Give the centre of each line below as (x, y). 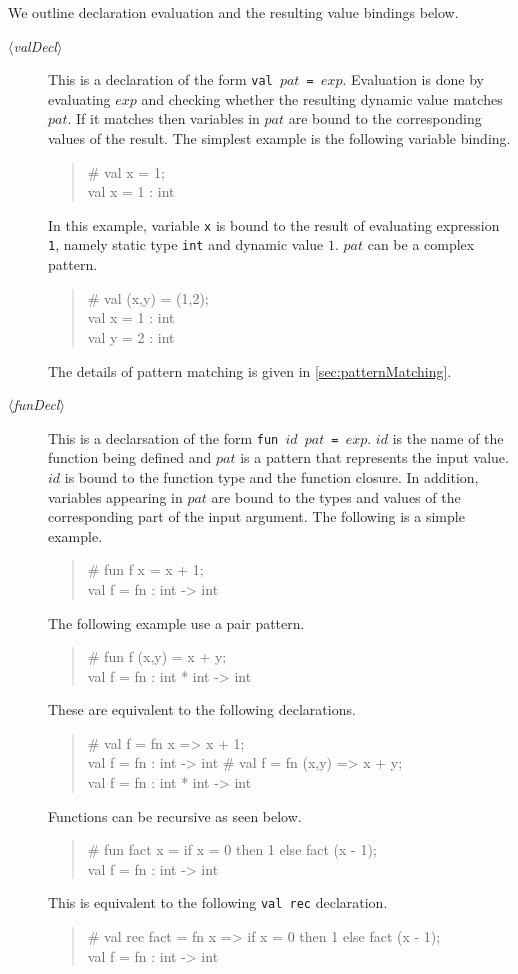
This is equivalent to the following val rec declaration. (218, 902)
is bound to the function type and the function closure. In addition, (271, 476)
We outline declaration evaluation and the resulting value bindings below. (233, 12)
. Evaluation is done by (413, 79)
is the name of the (448, 437)
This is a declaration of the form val (160, 79)
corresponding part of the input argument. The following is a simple (256, 516)
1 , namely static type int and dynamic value (186, 244)
